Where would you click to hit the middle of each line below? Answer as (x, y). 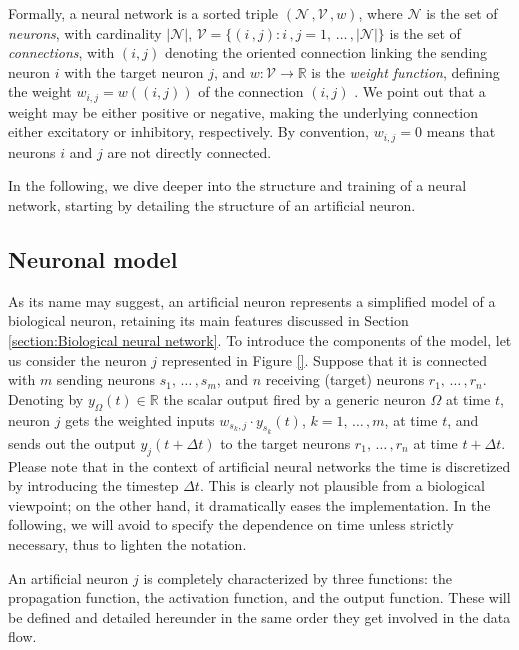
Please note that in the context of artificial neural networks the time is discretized (259, 465)
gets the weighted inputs (140, 419)
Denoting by (46, 398)
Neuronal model (93, 259)
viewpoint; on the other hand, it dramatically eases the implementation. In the (249, 504)
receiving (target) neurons (345, 379)
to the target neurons (285, 442)
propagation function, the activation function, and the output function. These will (259, 597)
